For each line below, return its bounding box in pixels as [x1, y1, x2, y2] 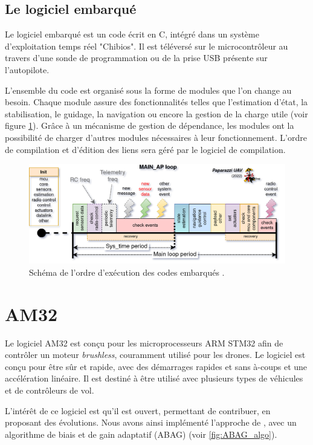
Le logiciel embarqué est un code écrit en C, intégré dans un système [5, 28, 259, 41]
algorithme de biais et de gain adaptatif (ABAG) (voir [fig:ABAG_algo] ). [5, 427, 277, 440]
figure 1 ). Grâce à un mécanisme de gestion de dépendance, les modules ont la [5, 119, 294, 132]
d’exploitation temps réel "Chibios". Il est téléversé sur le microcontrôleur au [5, 39, 288, 52]
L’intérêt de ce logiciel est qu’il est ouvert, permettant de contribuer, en [5, 404, 271, 417]
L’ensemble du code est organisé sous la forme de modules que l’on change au [5, 83, 292, 96]
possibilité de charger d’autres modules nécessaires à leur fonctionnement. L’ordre [5, 131, 307, 143]
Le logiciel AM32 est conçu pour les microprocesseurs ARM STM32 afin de [5, 336, 283, 349]
